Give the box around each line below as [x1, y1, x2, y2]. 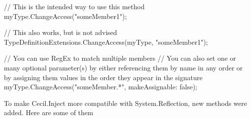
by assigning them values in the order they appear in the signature [4, 72, 203, 82]
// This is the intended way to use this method [4, 1, 145, 11]
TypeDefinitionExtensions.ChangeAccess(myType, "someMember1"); [4, 36, 208, 47]
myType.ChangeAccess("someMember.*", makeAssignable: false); [4, 82, 197, 92]
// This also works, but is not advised [4, 27, 117, 37]
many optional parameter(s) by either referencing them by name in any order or [4, 62, 243, 72]
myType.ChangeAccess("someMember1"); [4, 11, 127, 21]
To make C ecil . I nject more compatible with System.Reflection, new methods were [4, 98, 247, 108]
